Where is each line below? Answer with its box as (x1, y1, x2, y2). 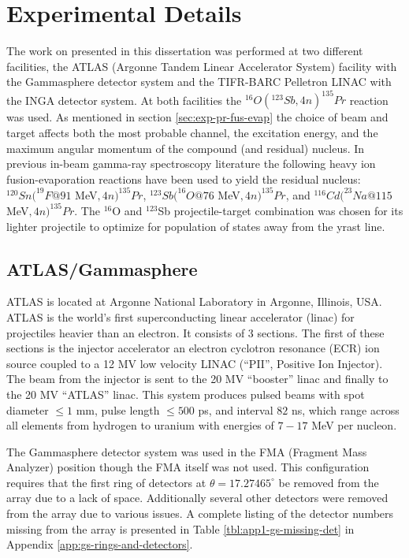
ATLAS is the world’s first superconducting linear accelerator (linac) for (6, 308, 355, 325)
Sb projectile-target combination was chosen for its (158, 202, 403, 218)
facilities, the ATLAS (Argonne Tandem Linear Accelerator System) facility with (6, 58, 397, 74)
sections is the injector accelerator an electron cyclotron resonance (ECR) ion (6, 340, 380, 356)
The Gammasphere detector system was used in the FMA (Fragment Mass (6, 443, 367, 459)
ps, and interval (198, 401, 273, 418)
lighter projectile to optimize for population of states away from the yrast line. (6, 218, 385, 234)
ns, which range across (291, 401, 400, 418)
